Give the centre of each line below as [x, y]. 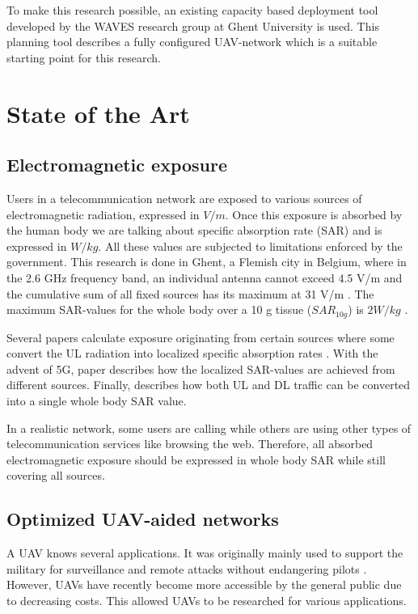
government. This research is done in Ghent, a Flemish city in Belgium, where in [207, 262]
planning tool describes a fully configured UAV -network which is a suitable [192, 42]
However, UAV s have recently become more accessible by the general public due [204, 584]
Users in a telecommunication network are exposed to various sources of [184, 198]
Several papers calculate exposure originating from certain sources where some [201, 337]
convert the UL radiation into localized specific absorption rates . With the [192, 353]
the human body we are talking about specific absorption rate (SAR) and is [194, 230]
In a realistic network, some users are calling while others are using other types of [209, 428]
